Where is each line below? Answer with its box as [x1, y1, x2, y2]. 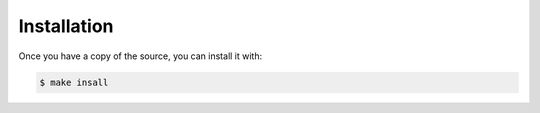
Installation [18, 15, 114, 37]
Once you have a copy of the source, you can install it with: [18, 50, 263, 62]
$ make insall [39, 76, 109, 88]
